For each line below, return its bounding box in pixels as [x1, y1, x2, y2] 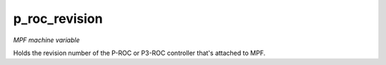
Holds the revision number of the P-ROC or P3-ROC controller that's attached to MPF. [13, 49, 266, 57]
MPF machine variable [13, 36, 80, 44]
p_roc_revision [13, 11, 103, 26]
